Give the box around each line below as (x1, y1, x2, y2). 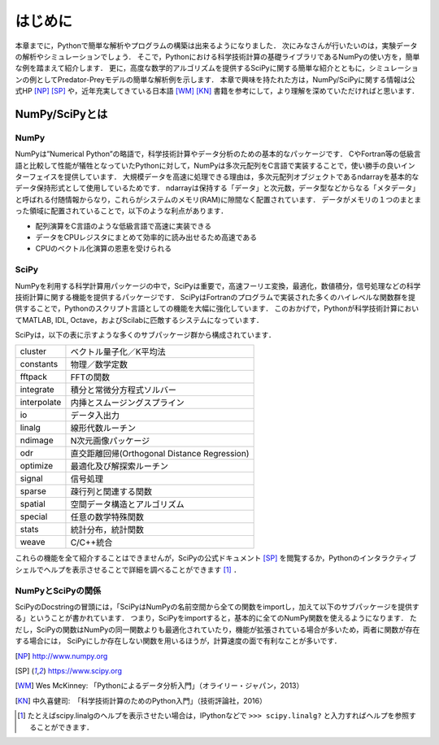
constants (20, 359, 59, 370)
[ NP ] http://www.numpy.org (15, 651, 108, 660)
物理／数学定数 (70, 359, 128, 370)
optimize (20, 460, 54, 472)
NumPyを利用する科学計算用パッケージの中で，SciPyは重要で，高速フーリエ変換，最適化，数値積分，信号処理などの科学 (15, 281, 421, 290)
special (20, 511, 48, 522)
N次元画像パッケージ (70, 435, 150, 447)
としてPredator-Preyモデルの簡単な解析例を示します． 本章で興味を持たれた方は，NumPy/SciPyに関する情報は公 (36, 74, 415, 85)
